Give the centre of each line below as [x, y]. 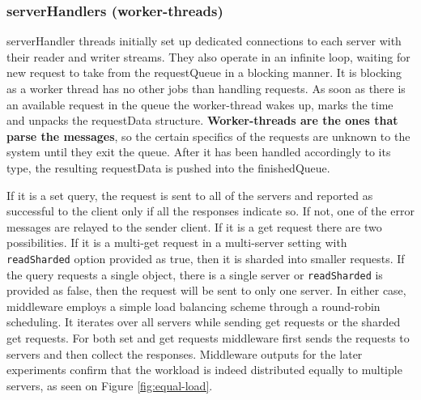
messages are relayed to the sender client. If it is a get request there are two [194, 226]
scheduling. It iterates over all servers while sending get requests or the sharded [204, 322]
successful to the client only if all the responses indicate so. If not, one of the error [210, 211]
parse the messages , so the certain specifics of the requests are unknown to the [208, 136]
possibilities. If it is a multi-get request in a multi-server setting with [177, 243]
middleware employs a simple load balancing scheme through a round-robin [193, 306]
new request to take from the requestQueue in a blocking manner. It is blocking [204, 72]
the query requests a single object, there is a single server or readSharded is [195, 274]
